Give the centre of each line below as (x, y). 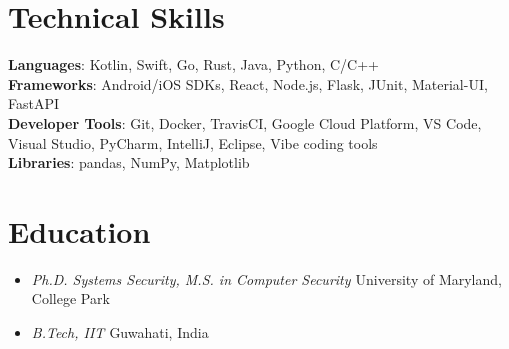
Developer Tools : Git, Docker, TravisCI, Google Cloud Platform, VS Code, (245, 122)
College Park (70, 298)
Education (79, 230)
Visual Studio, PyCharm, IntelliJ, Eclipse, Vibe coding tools (193, 142)
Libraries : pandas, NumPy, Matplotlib (129, 162)
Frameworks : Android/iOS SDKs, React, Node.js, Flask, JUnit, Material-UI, (248, 83)
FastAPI (34, 103)
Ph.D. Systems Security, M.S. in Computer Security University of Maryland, (266, 278)
